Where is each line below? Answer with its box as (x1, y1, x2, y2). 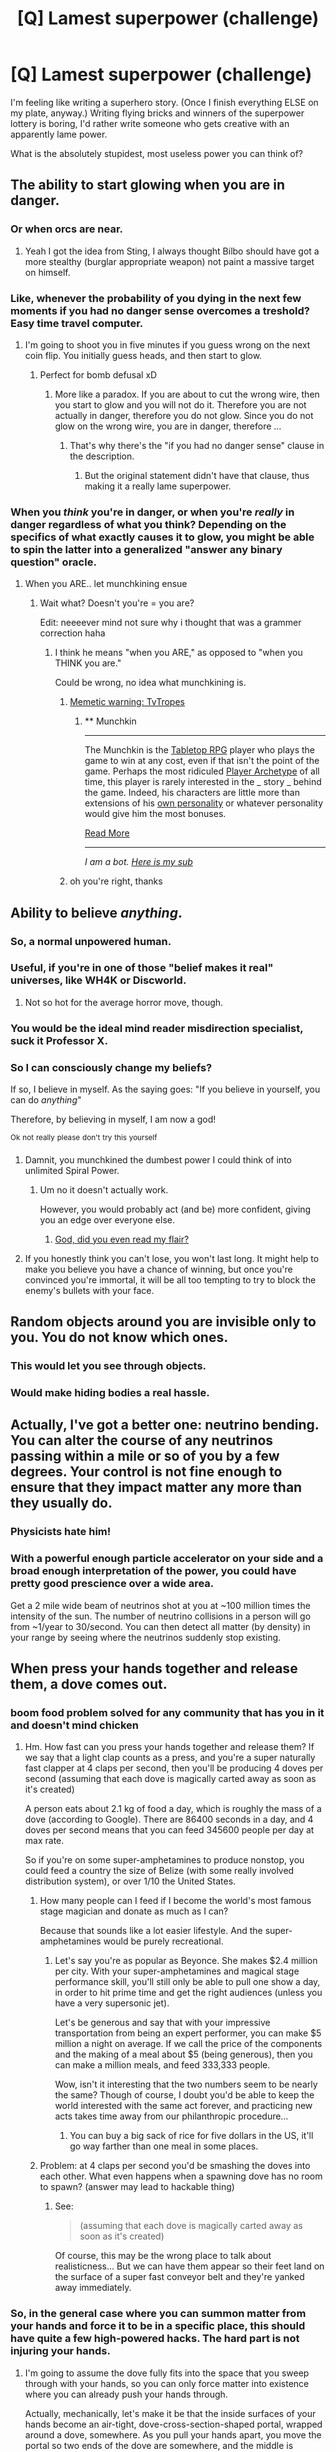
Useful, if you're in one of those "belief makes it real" (10, 961, 274, 975)
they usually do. (10, 1495, 113, 1512)
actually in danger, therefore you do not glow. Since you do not (54, 409, 314, 421)
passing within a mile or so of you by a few (10, 1448, 280, 1465)
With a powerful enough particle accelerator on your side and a (10, 1552, 324, 1566)
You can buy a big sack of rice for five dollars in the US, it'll (69, 2130, 314, 2142)
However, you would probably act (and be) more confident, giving (39, 1203, 312, 1215)
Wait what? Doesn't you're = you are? (39, 597, 195, 609)
